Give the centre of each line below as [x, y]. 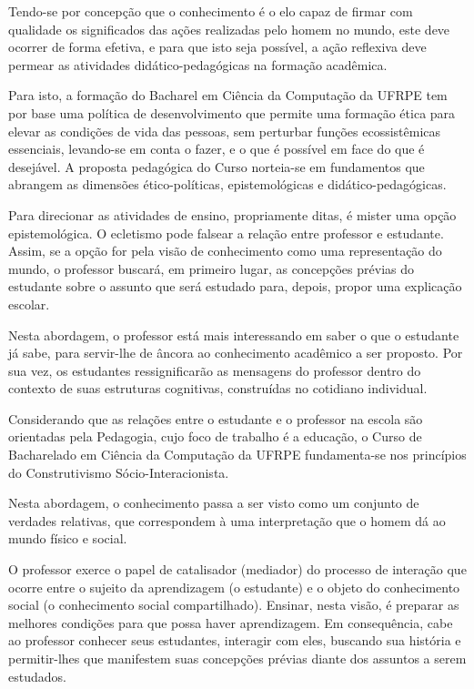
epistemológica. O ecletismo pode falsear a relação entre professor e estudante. [226, 233]
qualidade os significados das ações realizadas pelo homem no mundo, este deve [229, 29]
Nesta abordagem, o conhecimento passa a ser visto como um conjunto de [214, 503]
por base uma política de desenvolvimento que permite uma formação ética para [232, 112]
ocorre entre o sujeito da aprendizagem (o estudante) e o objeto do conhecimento [234, 587]
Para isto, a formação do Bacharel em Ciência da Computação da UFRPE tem [228, 95]
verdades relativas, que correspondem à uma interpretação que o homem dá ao [227, 520]
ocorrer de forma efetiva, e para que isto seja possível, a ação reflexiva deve [217, 47]
